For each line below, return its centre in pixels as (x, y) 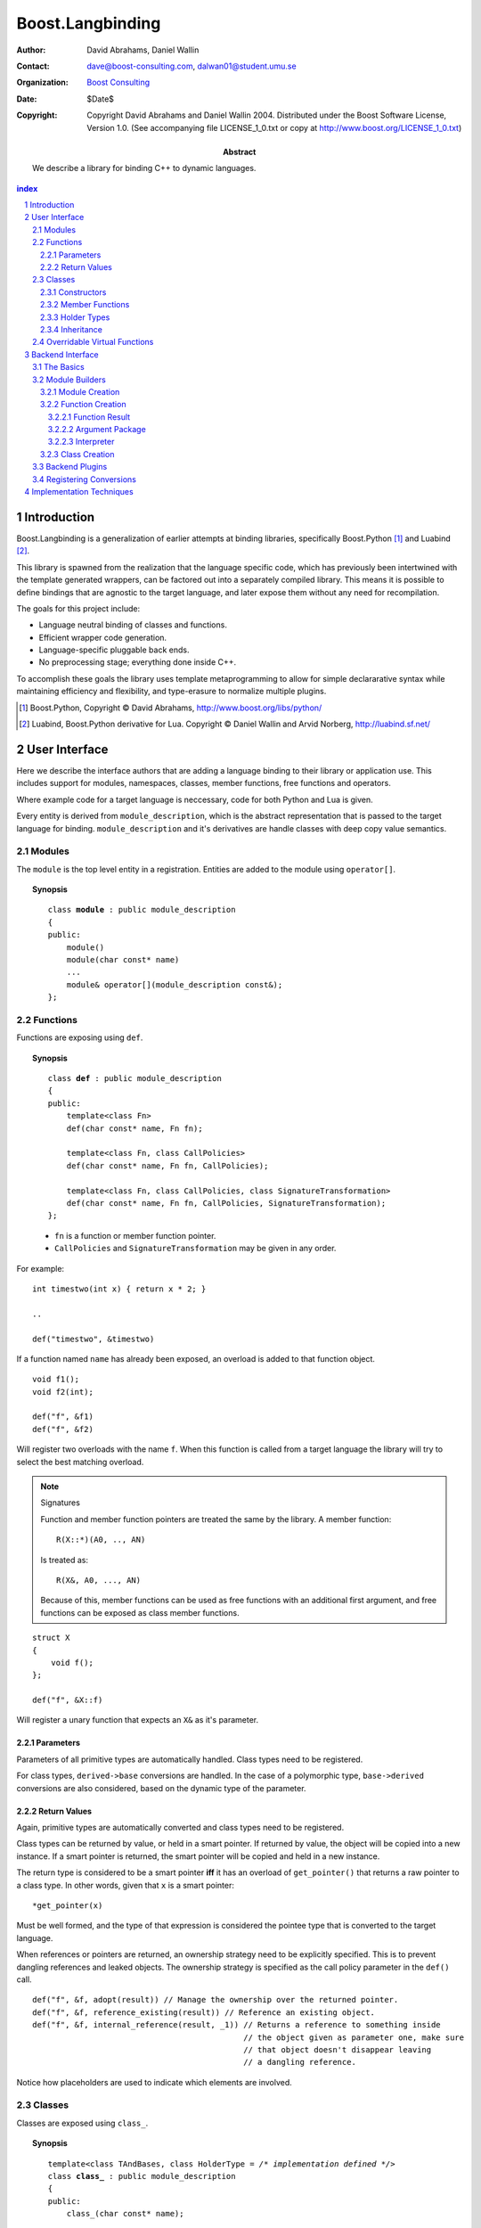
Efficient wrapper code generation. (103, 637)
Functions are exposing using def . (80, 1037)
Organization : (42, 82)
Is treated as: (65, 1560)
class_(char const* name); (125, 2214)
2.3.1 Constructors (73, 292)
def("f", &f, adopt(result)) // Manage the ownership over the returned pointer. (216, 2000)
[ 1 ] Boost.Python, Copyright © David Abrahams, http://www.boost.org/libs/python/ (171, 708)
